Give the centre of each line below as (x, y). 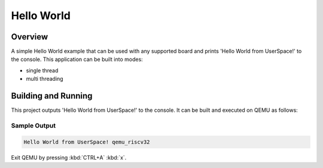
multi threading (45, 79)
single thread (42, 70)
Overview (30, 37)
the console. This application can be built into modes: (77, 59)
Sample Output (33, 126)
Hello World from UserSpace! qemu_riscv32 (87, 142)
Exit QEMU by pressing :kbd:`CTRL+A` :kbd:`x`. (69, 157)
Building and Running (52, 96)
